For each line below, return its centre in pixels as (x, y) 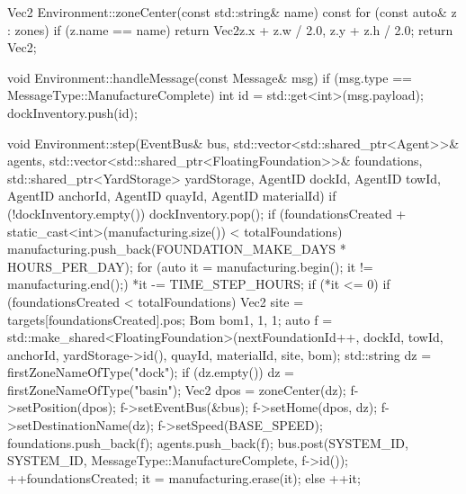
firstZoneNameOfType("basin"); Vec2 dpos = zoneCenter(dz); (177, 389)
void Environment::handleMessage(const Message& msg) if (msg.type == (210, 77)
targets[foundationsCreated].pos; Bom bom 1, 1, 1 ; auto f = (170, 319)
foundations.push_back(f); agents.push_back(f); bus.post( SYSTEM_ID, (208, 442)
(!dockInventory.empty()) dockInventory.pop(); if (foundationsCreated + (207, 213)
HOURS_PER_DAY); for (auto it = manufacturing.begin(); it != (190, 266)
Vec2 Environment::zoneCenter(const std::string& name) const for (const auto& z (232, 12)
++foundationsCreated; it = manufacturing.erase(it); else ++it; (184, 477)
